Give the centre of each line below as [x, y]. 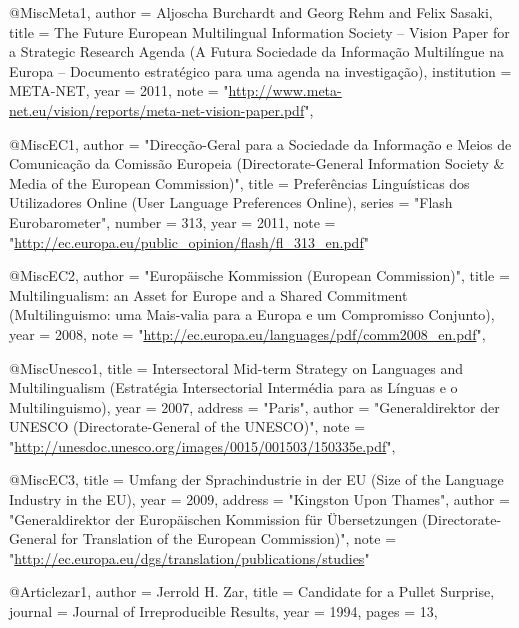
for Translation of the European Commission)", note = [229, 538]
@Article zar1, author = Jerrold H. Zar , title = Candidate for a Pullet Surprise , [252, 591]
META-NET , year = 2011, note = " [119, 90]
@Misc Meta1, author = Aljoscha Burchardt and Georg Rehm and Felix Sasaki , [251, 12]
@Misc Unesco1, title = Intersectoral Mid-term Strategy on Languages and [236, 367]
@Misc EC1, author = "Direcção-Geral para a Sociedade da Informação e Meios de [260, 143]
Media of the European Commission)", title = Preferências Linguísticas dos [239, 182]
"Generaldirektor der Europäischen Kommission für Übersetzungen [213, 518]
